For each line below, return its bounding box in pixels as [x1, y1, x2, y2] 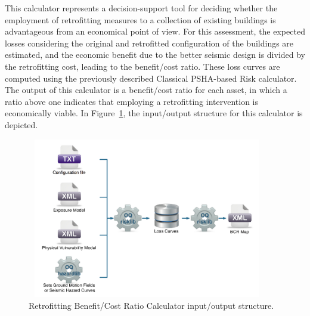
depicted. [5, 118, 38, 131]
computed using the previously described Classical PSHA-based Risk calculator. [5, 72, 297, 84]
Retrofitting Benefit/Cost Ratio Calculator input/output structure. [29, 299, 274, 311]
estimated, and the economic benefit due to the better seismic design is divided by [5, 48, 305, 61]
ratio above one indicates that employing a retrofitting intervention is [5, 95, 258, 107]
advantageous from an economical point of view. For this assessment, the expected [5, 25, 305, 38]
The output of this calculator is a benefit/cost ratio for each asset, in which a [5, 83, 287, 96]
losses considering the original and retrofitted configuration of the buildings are [5, 36, 294, 49]
